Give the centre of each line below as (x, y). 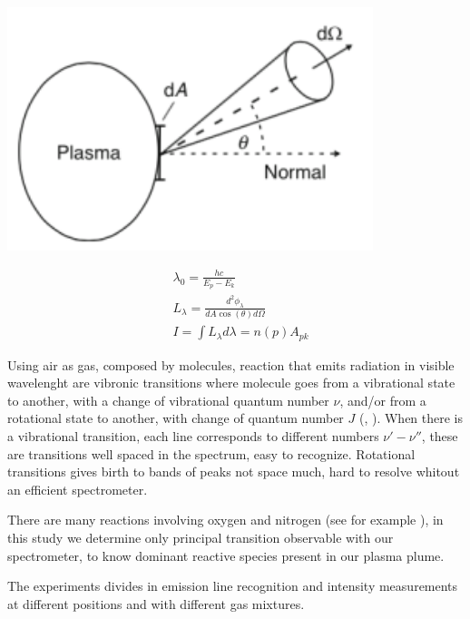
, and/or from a (383, 400)
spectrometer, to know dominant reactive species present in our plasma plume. (226, 555)
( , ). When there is (411, 418)
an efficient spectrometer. (78, 489)
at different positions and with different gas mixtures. (156, 603)
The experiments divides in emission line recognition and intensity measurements (233, 586)
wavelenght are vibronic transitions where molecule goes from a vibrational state (231, 383)
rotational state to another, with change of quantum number (176, 418)
